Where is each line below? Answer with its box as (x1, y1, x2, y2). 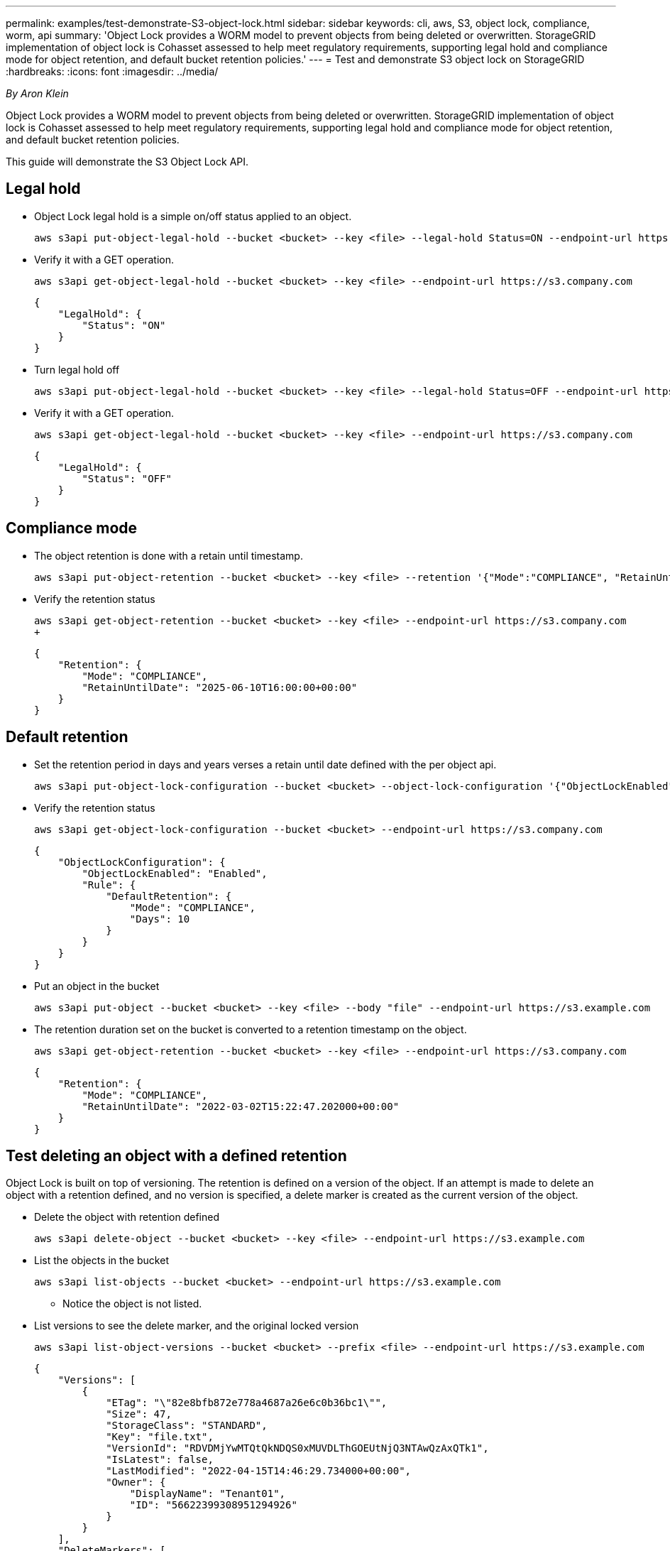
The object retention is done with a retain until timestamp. (34, 549, 303, 562)
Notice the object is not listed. (62, 1297, 202, 1310)
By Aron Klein (6, 87, 69, 99)
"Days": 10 (129, 913, 190, 925)
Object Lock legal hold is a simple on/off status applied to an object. (34, 209, 352, 222)
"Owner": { (106, 1476, 166, 1489)
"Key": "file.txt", (106, 1431, 214, 1443)
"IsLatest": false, (106, 1454, 214, 1466)
